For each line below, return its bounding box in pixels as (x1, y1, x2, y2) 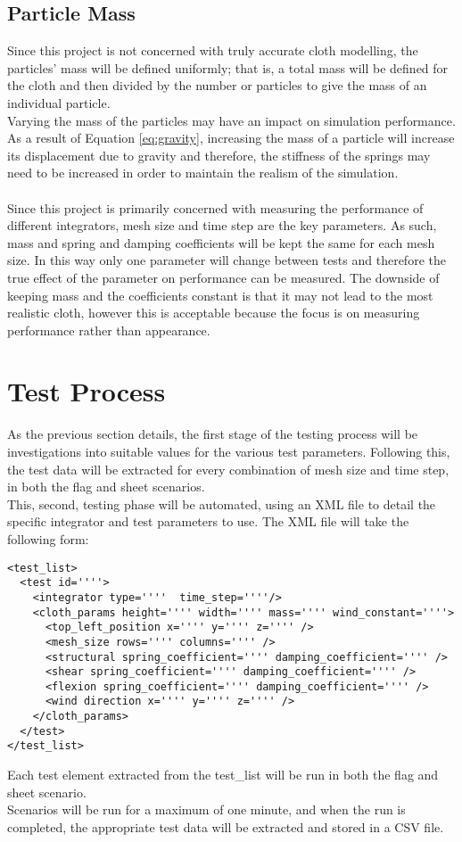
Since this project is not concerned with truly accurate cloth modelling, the (7, 41, 418, 60)
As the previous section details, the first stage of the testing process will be (7, 425, 418, 443)
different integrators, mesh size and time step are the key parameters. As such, (7, 216, 437, 235)
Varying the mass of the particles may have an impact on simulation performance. (7, 111, 456, 129)
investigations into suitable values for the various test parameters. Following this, (7, 442, 450, 461)
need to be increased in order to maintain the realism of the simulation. (7, 163, 399, 182)
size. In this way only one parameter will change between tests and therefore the (7, 251, 446, 269)
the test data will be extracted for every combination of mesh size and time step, (7, 459, 450, 478)
